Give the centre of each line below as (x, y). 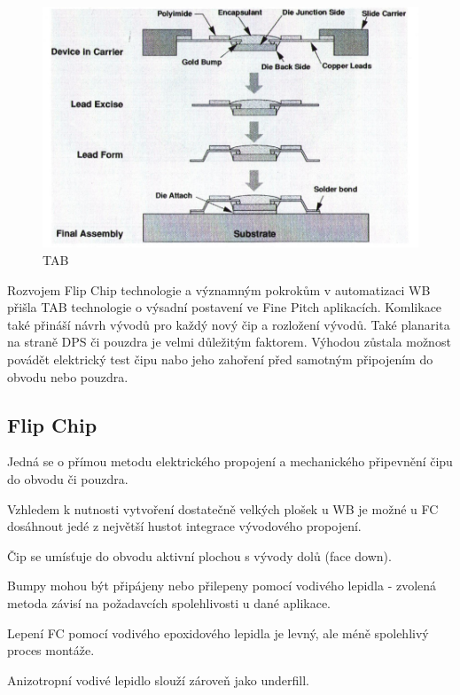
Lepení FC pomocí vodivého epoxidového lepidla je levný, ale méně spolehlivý (218, 633)
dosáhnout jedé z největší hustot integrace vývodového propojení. (184, 526)
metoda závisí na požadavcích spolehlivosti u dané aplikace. (169, 602)
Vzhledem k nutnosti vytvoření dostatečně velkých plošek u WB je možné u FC (223, 508)
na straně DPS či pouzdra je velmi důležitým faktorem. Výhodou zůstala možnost (229, 342)
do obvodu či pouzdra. (68, 478)
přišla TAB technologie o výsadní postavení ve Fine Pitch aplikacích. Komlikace (225, 307)
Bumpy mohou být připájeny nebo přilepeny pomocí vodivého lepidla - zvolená (222, 586)
